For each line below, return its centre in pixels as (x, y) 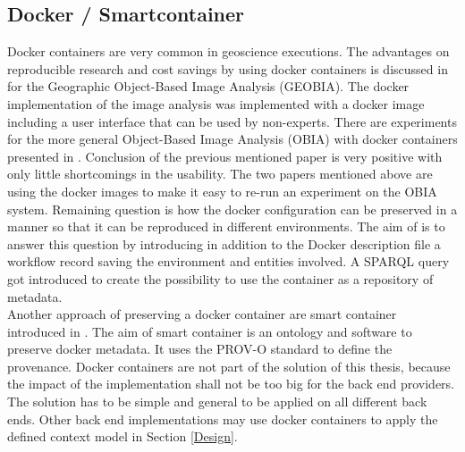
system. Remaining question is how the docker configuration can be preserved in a (232, 209)
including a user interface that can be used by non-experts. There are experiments (232, 121)
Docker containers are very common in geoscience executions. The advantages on (228, 51)
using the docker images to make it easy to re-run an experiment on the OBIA (222, 191)
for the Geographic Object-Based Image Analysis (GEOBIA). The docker (208, 86)
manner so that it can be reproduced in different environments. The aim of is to (226, 226)
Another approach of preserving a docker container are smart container (202, 314)
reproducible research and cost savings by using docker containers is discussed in (228, 68)
